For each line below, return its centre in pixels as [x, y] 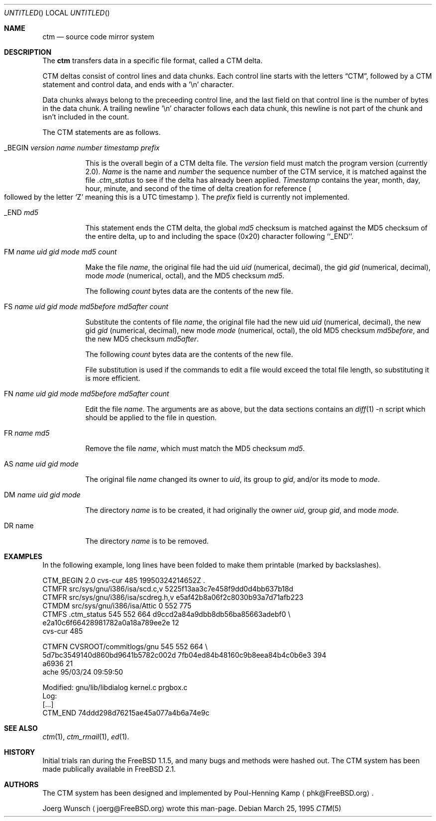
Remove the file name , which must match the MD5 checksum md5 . [195, 448]
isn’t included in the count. [86, 117]
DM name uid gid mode [42, 495]
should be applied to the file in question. [151, 417]
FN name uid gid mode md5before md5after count [87, 394]
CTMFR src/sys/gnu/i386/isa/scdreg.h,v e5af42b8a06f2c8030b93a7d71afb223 [173, 597]
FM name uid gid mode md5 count [60, 252]
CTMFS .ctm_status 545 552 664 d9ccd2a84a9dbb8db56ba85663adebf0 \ [166, 614]
